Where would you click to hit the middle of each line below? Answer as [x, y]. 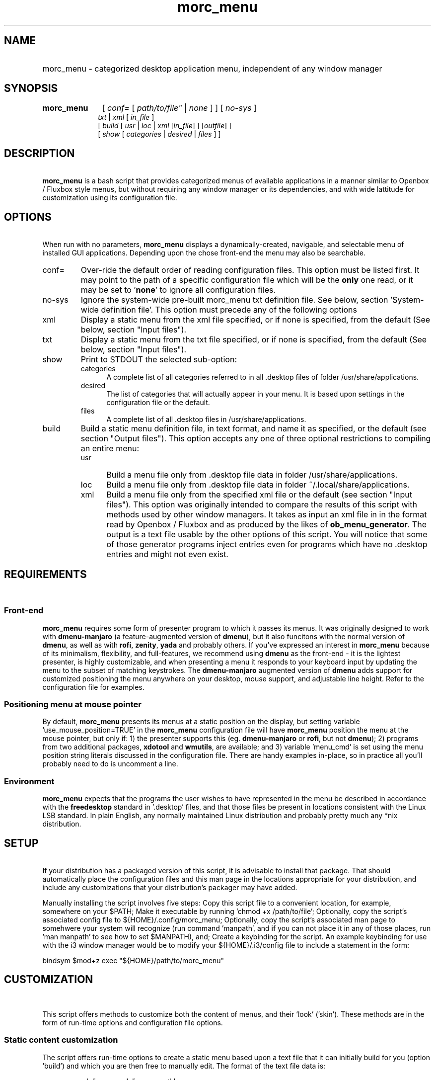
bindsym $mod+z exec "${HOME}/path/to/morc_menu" [133, 961]
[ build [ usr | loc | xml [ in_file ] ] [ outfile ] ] [165, 126]
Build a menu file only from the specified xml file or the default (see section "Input [259, 495]
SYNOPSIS [31, 88]
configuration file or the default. [158, 403]
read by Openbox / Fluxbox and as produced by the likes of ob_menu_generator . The [266, 525]
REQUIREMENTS [45, 574]
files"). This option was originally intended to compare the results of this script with [262, 505]
